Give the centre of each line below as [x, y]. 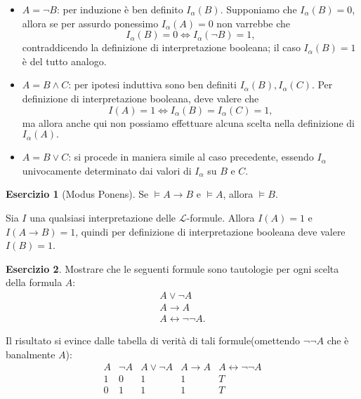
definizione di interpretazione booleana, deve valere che [140, 98]
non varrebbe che [254, 23]
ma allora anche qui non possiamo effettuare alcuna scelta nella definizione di [188, 122]
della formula [34, 282]
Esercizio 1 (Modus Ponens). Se [77, 194]
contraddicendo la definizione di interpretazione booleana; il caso [161, 47]
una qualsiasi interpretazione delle [103, 217]
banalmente [31, 354]
